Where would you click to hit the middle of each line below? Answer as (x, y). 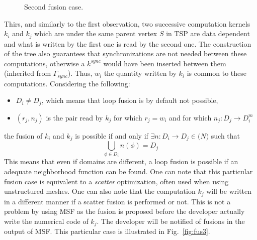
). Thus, (80, 73)
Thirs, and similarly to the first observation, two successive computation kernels (127, 23)
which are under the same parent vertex (96, 33)
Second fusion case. (54, 7)
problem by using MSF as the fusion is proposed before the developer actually (124, 211)
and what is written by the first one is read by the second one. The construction (128, 43)
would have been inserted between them (165, 63)
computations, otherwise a (45, 63)
